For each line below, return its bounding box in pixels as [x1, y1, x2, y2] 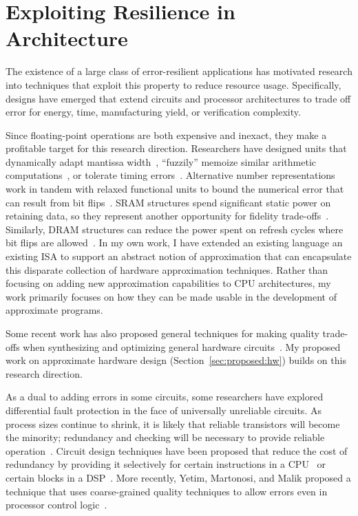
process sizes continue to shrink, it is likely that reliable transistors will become [6, 416, 340, 431]
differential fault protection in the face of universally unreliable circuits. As [6, 402, 322, 417]
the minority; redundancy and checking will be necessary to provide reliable [6, 430, 325, 444]
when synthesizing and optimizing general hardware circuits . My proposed [23, 339, 341, 354]
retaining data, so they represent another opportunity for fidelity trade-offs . [6, 208, 329, 223]
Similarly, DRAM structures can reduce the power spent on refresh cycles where [6, 222, 344, 236]
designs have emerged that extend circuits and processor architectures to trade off [6, 91, 351, 105]
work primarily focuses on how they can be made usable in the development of [6, 289, 337, 303]
